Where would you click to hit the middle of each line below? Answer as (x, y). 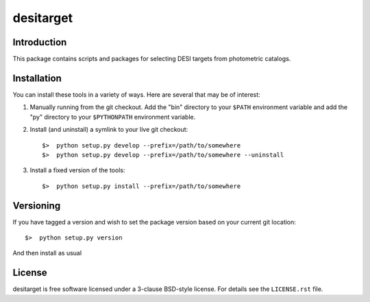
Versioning (37, 206)
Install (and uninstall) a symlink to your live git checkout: (109, 130)
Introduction (40, 42)
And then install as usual (47, 253)
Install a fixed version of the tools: (77, 170)
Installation (37, 78)
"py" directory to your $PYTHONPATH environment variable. (113, 117)
